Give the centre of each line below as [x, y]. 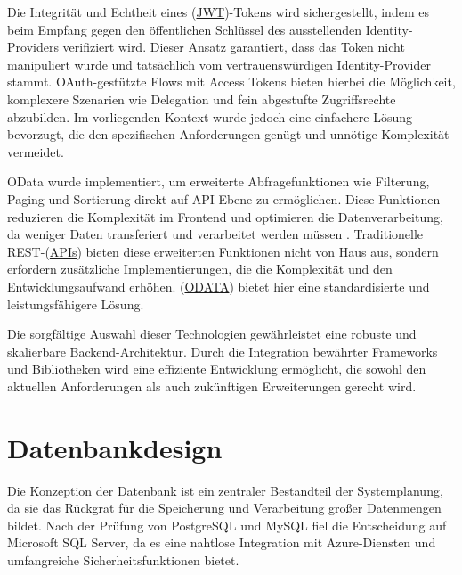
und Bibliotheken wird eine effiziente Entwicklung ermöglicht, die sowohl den [217, 369]
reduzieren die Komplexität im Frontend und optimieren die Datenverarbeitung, [225, 216]
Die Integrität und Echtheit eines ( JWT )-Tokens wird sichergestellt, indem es [218, 12]
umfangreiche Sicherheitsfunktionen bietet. [123, 559]
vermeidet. [36, 151]
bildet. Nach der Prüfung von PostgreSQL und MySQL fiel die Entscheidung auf [227, 525]
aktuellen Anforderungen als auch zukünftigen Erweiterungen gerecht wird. [212, 386]
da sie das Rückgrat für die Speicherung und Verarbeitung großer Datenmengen [224, 508]
